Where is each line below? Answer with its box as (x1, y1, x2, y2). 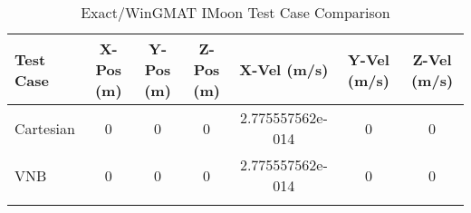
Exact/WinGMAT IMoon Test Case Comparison (81, 2, 390, 23)
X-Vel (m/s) (239, 59, 329, 80)
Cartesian (14, 117, 75, 139)
